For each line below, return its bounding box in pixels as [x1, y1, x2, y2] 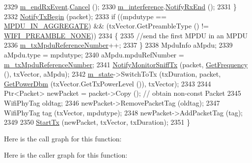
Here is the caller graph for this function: [4, 150, 128, 160]
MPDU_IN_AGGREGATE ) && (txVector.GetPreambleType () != [4, 21, 209, 31]
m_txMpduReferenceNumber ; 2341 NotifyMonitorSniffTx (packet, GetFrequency [4, 59, 248, 69]
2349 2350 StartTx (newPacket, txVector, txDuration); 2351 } [4, 117, 190, 127]
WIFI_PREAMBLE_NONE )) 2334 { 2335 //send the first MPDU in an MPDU [4, 30, 248, 40]
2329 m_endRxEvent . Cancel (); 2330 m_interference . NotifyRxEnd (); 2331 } [4, 1, 237, 11]
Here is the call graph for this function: [4, 133, 122, 143]
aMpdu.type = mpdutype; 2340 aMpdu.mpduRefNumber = [4, 49, 184, 59]
